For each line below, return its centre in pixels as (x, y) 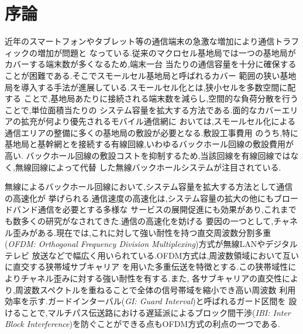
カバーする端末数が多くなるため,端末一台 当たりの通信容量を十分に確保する (151, 64)
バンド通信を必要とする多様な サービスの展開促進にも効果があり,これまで (154, 209)
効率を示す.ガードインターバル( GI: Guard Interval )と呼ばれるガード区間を (145, 301)
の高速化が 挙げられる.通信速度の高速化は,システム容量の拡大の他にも (140, 198)
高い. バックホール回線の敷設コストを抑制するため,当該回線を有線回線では (148, 156)
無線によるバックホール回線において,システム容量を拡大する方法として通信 (149, 187)
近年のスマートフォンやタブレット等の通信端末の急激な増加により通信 (140, 41)
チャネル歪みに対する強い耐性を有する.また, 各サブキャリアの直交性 (151, 278)
